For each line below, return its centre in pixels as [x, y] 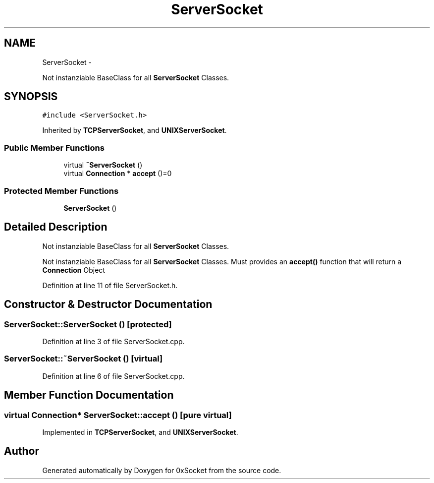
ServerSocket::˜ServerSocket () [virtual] [83, 359]
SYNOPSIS [31, 97]
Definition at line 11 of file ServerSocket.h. [110, 285]
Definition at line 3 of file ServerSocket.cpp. [113, 341]
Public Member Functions [54, 148]
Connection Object [74, 270]
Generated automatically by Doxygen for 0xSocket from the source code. [162, 470]
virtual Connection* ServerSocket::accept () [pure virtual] [118, 415]
